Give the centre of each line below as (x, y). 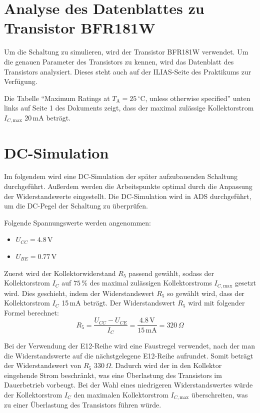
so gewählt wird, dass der (206, 293)
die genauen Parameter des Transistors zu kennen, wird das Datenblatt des (119, 61)
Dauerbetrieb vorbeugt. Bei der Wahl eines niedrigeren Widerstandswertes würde (128, 385)
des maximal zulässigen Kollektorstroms (151, 283)
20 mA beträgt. (48, 117)
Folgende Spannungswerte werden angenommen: (77, 222)
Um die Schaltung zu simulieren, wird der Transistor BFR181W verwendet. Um (126, 52)
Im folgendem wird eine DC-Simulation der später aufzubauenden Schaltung (121, 176)
